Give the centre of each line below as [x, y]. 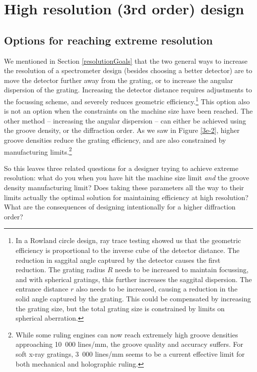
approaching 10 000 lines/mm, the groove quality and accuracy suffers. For [129, 344]
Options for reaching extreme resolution [108, 40]
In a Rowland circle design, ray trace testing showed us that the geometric [128, 240]
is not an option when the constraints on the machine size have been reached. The [128, 111]
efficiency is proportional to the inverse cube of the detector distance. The [128, 250]
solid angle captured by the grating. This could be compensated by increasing [133, 298]
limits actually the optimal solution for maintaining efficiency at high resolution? [126, 197]
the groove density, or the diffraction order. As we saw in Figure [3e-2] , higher [122, 130]
